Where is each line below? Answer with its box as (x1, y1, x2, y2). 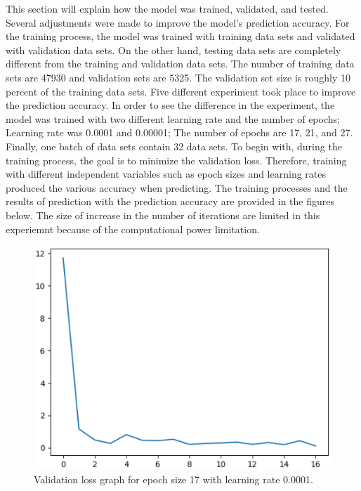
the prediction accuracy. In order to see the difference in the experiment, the (6, 98, 335, 112)
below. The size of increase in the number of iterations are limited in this (6, 207, 320, 222)
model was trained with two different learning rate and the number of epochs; (6, 111, 340, 126)
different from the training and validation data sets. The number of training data (6, 56, 355, 71)
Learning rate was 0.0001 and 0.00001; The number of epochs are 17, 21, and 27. (6, 125, 353, 140)
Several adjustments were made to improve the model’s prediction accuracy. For (6, 15, 350, 30)
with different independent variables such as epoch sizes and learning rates (6, 166, 326, 181)
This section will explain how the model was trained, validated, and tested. (6, 1, 329, 15)
